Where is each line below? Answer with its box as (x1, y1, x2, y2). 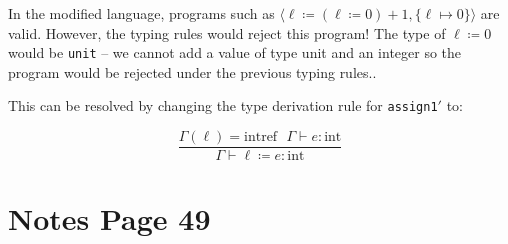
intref (244, 130, 278, 145)
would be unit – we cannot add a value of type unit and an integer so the (8, 42, 462, 63)
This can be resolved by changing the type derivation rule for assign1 (8, 95, 438, 116)
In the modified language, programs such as (8, 3, 275, 23)
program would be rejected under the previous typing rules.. (8, 61, 377, 82)
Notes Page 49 (8, 198, 211, 239)
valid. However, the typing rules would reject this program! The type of (8, 22, 446, 43)
